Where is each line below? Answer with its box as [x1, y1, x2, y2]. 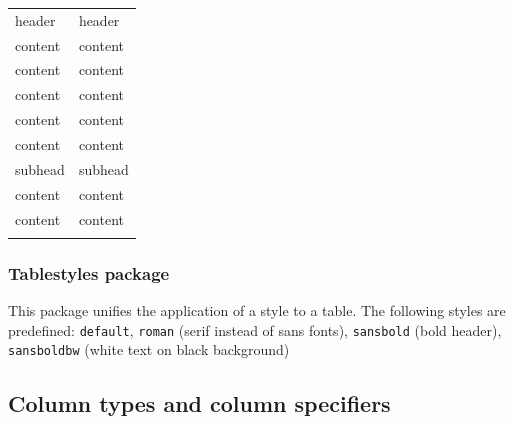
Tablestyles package [8, 260, 170, 285]
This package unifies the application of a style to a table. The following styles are [8, 300, 506, 321]
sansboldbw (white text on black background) [8, 339, 290, 360]
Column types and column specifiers [8, 388, 391, 419]
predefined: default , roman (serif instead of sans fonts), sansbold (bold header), [8, 319, 502, 340]
